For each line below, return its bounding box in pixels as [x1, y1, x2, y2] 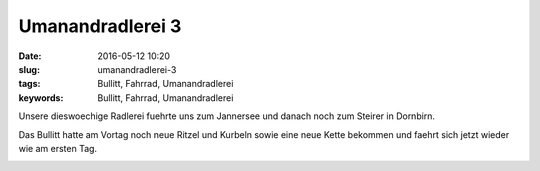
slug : [18, 63, 40, 75]
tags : [18, 78, 41, 90]
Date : [18, 50, 42, 62]
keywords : [18, 91, 64, 104]
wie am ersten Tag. [18, 142, 98, 154]
